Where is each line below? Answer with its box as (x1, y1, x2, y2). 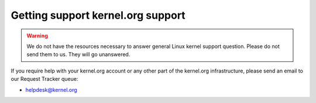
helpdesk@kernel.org (25, 86, 77, 93)
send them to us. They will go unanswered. (26, 51, 130, 58)
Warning (26, 32, 48, 39)
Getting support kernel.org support (11, 9, 186, 22)
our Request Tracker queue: (11, 75, 78, 83)
